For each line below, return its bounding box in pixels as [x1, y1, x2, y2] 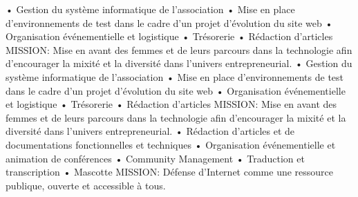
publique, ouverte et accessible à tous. [6, 178, 166, 192]
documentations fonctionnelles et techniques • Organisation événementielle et [6, 137, 336, 151]
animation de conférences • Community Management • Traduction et [6, 151, 305, 165]
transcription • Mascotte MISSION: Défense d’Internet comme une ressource [6, 165, 334, 179]
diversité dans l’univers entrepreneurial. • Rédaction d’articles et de [6, 124, 295, 138]
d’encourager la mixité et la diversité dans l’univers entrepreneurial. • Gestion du [6, 56, 352, 71]
